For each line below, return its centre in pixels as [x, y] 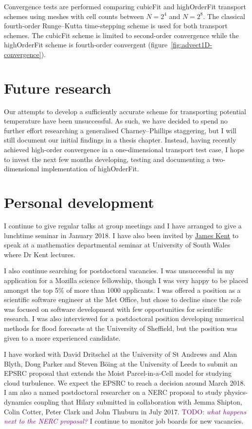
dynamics [18, 402]
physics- [236, 392]
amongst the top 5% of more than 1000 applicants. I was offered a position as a [122, 290]
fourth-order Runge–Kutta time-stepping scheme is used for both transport [116, 26]
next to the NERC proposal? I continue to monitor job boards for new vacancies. [124, 421]
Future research [58, 88]
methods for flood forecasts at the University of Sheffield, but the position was [121, 328]
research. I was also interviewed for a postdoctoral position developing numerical [124, 318]
